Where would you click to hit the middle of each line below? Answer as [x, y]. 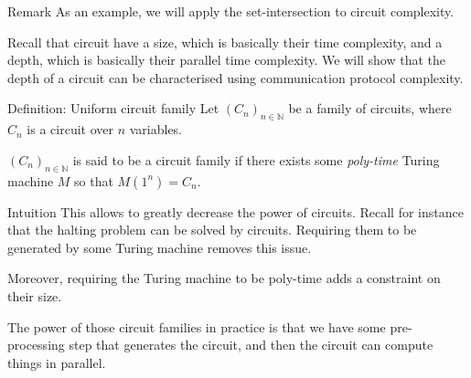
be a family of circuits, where [370, 108]
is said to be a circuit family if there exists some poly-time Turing [256, 159]
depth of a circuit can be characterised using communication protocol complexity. [235, 77]
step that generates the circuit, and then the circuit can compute [251, 345]
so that [94, 180]
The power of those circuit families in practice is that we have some [197, 326]
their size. [35, 295]
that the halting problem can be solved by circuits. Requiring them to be [212, 230]
